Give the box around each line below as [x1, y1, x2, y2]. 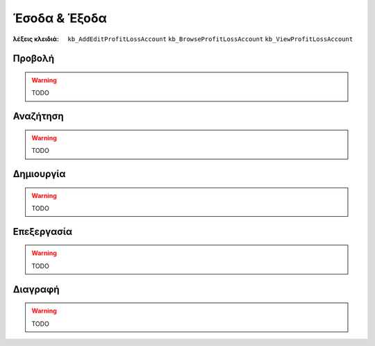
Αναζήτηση [12, 110, 64, 122]
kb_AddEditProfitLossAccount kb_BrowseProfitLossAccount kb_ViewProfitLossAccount [67, 35, 353, 43]
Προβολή [12, 53, 55, 65]
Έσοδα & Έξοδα [12, 10, 107, 26]
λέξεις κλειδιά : [12, 35, 59, 43]
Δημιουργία [12, 167, 66, 180]
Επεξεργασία [12, 226, 73, 238]
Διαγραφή [12, 283, 60, 295]
